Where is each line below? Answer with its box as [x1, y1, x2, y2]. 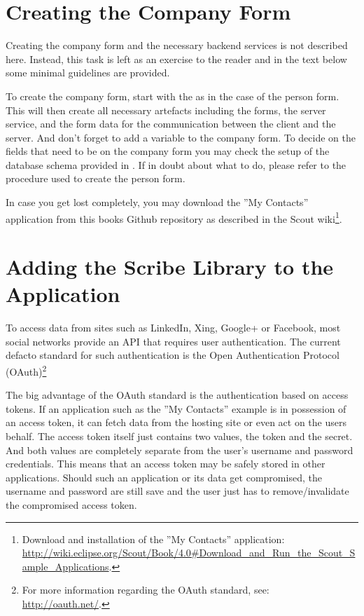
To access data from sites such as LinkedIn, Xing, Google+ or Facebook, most [6, 320, 341, 335]
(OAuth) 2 [6, 362, 47, 378]
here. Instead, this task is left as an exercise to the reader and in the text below [6, 51, 347, 66]
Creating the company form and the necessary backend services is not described [6, 38, 348, 53]
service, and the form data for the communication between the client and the [6, 116, 336, 131]
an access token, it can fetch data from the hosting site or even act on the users [6, 415, 347, 430]
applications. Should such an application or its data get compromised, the [6, 470, 322, 484]
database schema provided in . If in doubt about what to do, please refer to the [6, 157, 346, 172]
